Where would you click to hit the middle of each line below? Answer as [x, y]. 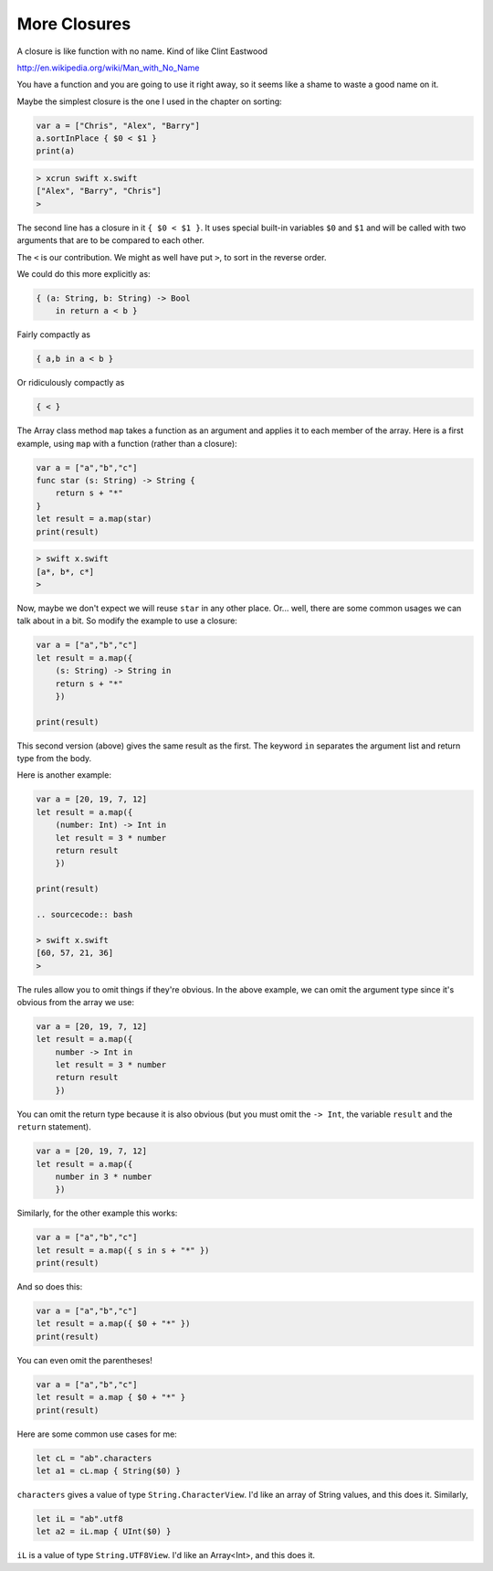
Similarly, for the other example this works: [97, 1213]
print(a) [56, 151]
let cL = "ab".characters [94, 1458]
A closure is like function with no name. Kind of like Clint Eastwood [142, 51]
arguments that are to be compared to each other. [110, 240]
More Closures [74, 24]
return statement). [54, 1127]
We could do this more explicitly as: [84, 274]
